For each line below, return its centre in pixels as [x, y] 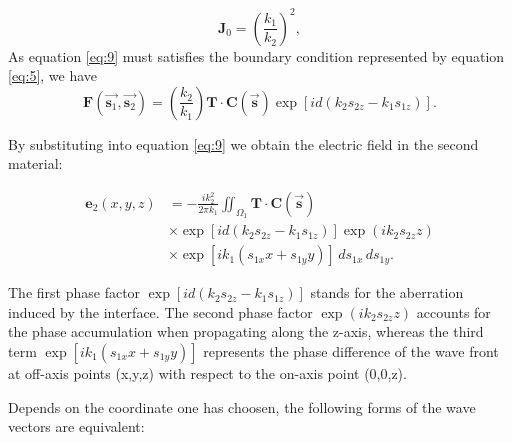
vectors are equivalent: [76, 426]
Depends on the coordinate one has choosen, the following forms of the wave [242, 406]
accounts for [453, 311]
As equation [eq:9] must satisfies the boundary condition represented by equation [256, 55]
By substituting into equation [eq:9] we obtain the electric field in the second [243, 143]
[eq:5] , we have [53, 75]
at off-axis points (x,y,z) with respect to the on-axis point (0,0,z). [207, 372]
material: [35, 163]
